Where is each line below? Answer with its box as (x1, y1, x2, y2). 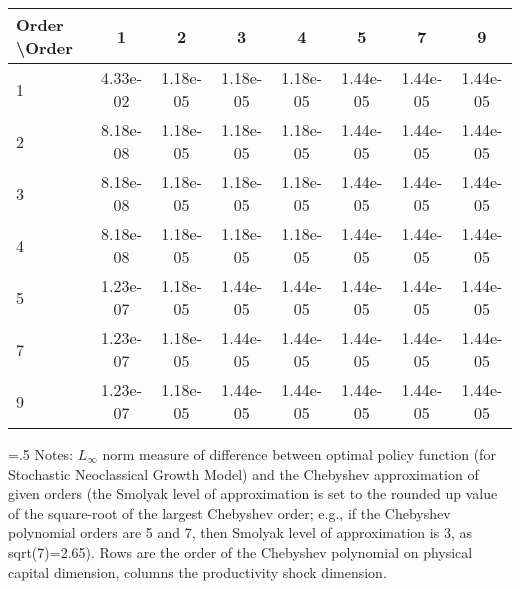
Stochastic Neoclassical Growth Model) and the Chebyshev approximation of (8, 463, 479, 484)
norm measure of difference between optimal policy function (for (102, 444, 496, 464)
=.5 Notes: (8, 444, 74, 464)
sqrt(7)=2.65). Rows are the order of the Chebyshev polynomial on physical (8, 541, 473, 562)
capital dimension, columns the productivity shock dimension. (8, 561, 387, 582)
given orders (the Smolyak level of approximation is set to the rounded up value (8, 483, 498, 504)
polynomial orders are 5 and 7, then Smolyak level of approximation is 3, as (8, 522, 472, 543)
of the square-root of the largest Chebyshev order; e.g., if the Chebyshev (8, 502, 451, 523)
